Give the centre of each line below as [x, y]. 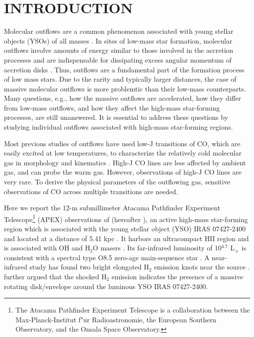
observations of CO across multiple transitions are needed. [91, 191]
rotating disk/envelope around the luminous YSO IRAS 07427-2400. [106, 286]
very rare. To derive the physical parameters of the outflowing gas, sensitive [117, 182]
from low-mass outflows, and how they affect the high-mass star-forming [112, 107]
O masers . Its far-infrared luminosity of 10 [157, 248]
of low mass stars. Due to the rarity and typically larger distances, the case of [120, 79]
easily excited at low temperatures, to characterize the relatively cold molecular [123, 153]
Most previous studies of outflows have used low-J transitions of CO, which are [122, 143]
